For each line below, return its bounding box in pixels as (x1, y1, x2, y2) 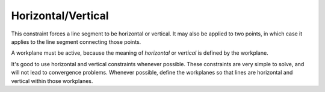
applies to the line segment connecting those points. (11, 38, 141, 45)
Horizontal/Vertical (11, 9, 109, 22)
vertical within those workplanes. (11, 77, 93, 84)
